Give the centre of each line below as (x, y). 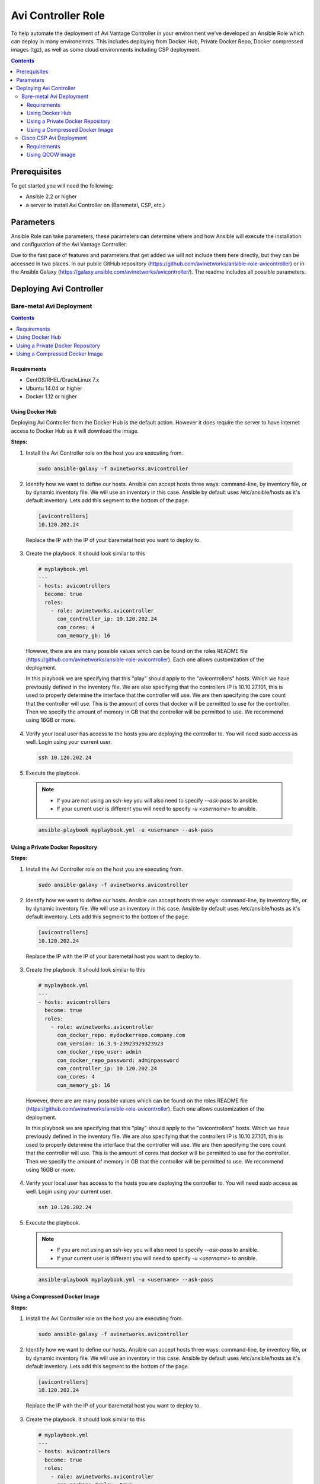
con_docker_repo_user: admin (99, 1052)
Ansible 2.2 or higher (51, 196)
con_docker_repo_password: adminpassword (118, 1060)
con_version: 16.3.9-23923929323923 (110, 1044)
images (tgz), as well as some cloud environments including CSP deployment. (106, 50)
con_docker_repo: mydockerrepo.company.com (121, 1035)
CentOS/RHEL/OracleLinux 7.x (63, 380)
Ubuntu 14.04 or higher (54, 388)
